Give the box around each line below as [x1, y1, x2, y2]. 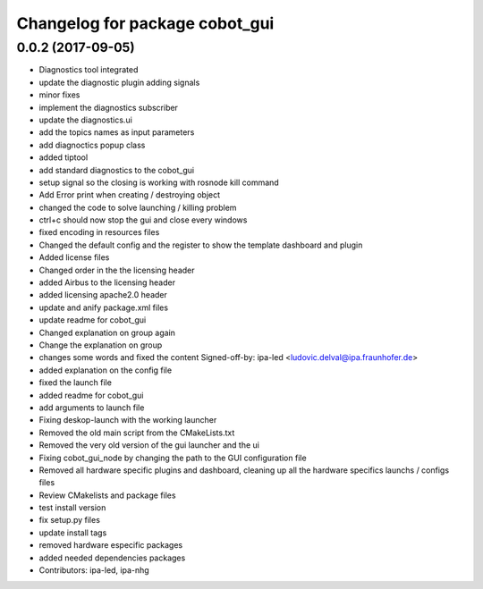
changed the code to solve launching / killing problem [38, 202, 237, 213]
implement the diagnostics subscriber [38, 102, 179, 113]
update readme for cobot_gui [38, 315, 147, 325]
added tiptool [38, 152, 89, 163]
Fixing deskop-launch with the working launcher [38, 415, 217, 425]
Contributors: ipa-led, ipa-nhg [38, 565, 149, 576]
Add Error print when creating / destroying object [38, 189, 221, 200]
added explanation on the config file [38, 365, 173, 375]
